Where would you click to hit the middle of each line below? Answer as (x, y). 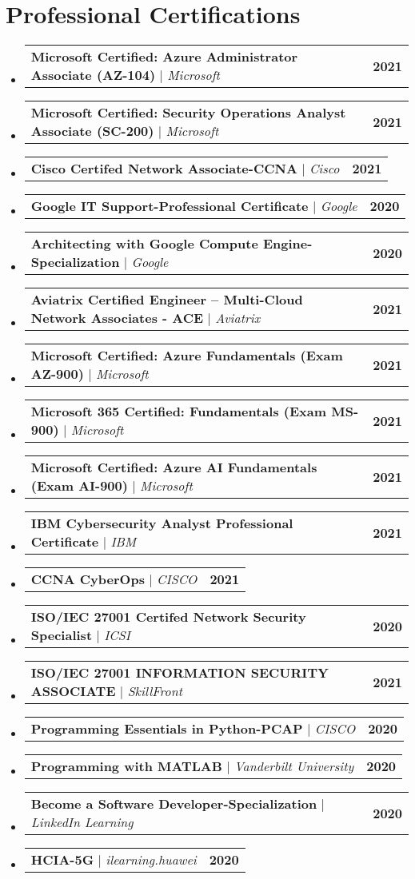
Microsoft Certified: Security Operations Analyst (188, 113)
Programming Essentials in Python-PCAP (167, 729)
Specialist (62, 635)
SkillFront (155, 691)
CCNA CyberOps (88, 579)
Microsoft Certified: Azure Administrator (164, 57)
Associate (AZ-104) (93, 75)
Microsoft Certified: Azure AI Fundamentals (174, 467)
